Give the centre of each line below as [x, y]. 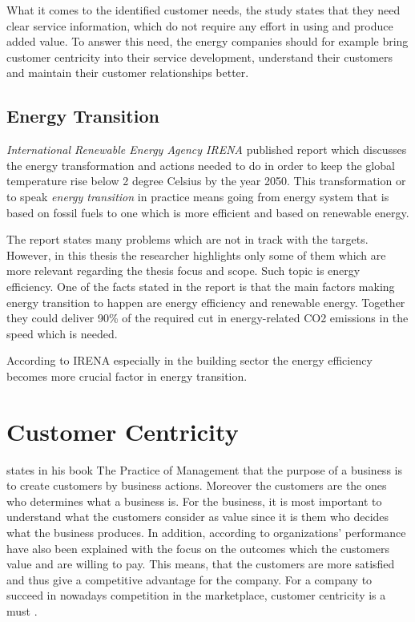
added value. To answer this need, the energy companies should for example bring [207, 41]
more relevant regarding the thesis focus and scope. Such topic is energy [183, 271]
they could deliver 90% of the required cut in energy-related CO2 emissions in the [207, 318]
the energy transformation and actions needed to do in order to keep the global [201, 165]
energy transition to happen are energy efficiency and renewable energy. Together [206, 302]
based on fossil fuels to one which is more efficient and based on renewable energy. [208, 212]
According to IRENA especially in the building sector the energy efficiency [189, 360]
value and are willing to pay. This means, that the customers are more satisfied [201, 564]
